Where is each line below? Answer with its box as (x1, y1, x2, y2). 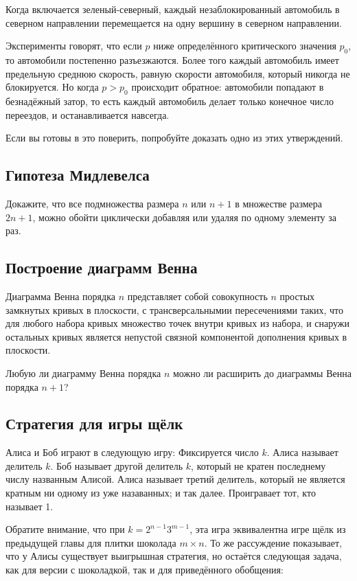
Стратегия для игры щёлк (5, 413, 183, 434)
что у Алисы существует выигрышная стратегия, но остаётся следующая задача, (5, 549, 342, 563)
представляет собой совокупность (127, 288, 268, 303)
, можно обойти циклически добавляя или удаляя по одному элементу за (32, 209, 336, 224)
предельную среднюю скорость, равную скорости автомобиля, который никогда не (5, 66, 350, 80)
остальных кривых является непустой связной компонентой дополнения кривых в (5, 329, 347, 343)
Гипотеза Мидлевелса (5, 164, 150, 185)
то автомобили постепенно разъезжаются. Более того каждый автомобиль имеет (5, 52, 339, 67)
